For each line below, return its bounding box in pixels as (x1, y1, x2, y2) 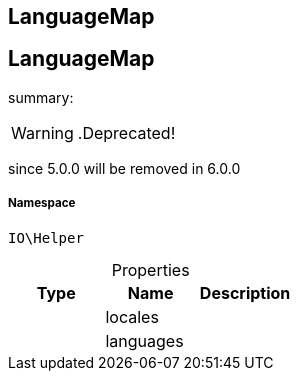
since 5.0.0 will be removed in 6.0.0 (8, 159, 241, 177)
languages (105, 330, 184, 351)
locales (105, 306, 159, 327)
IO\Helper (8, 229, 84, 246)
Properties (111, 259, 190, 280)
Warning (11, 122, 74, 143)
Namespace (8, 196, 76, 211)
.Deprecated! (77, 122, 176, 143)
